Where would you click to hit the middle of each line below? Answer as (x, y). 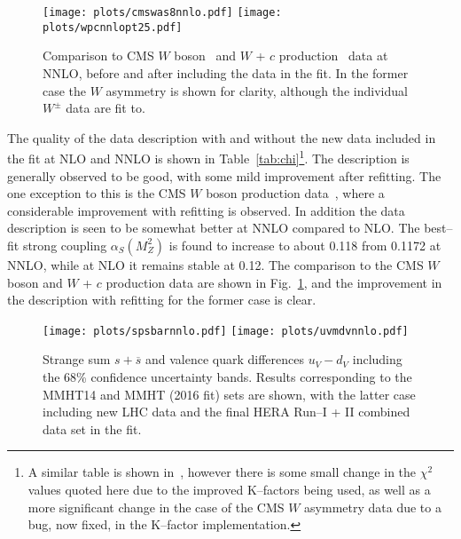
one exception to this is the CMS (97, 193)
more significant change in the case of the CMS (156, 507)
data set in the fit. (92, 428)
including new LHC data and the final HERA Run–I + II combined (227, 412)
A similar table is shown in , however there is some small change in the (222, 472)
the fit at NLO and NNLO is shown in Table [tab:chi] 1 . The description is (208, 157)
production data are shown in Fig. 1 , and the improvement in (274, 282)
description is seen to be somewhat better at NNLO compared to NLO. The (214, 228)
